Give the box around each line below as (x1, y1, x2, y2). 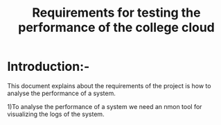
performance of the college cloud (18, 19, 215, 35)
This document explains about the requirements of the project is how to (7, 81, 211, 90)
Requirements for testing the (32, 5, 201, 21)
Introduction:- (7, 59, 90, 74)
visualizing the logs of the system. (7, 110, 105, 118)
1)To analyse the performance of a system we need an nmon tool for (7, 102, 202, 110)
